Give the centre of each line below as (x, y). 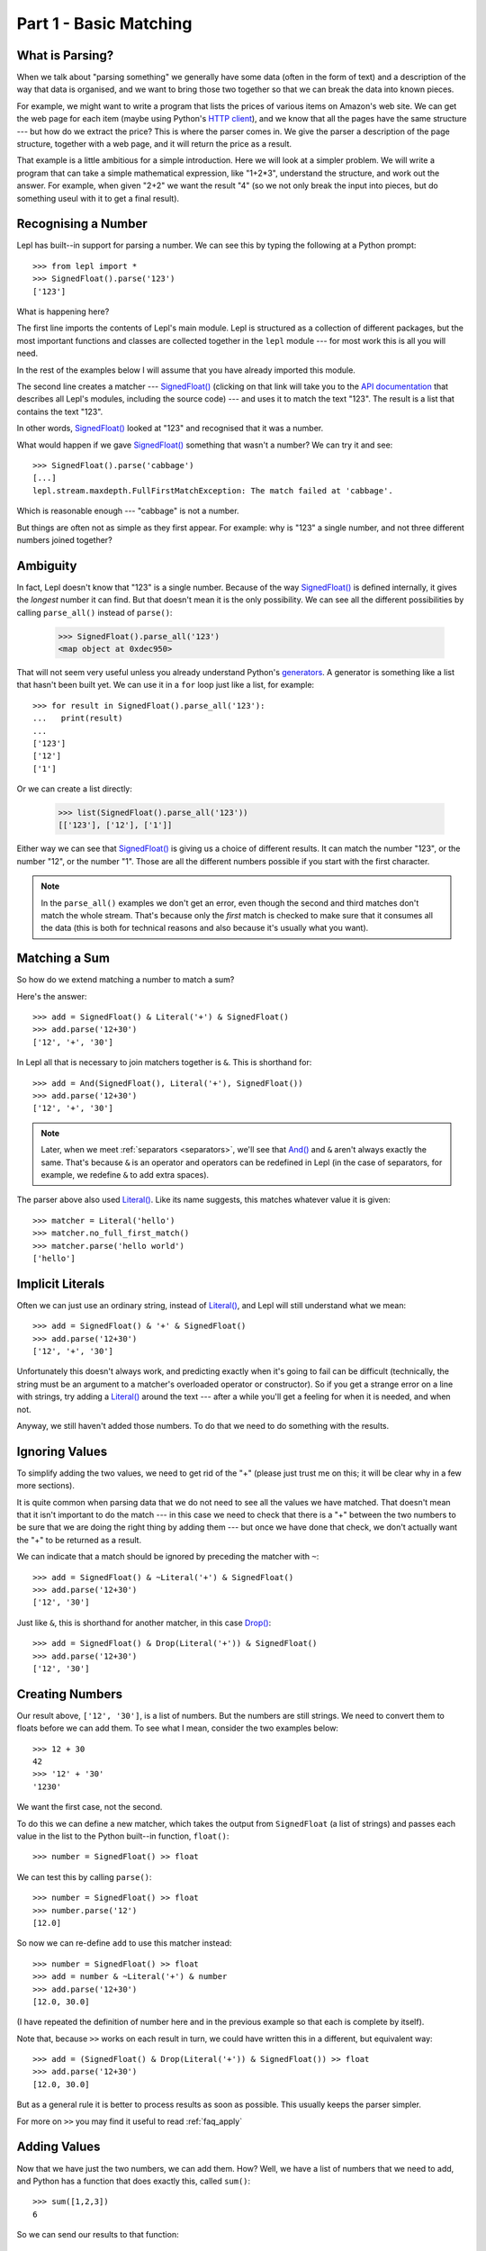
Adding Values (58, 2147)
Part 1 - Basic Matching (104, 23)
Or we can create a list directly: (74, 789)
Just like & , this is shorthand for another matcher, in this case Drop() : (144, 1623)
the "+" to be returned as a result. (79, 1540)
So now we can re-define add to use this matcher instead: (124, 1943)
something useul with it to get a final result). (98, 198)
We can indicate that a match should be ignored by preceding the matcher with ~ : (168, 1557)
